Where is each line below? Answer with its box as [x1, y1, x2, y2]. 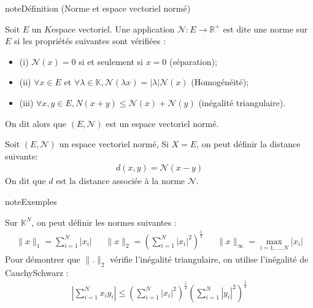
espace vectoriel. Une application [51, 22, 175, 35]
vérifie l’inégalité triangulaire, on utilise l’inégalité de [110, 252, 309, 265]
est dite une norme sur [223, 22, 308, 35]
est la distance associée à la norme [56, 174, 185, 187]
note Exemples [5, 194, 57, 207]
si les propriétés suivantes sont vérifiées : [14, 34, 166, 47]
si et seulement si [79, 55, 143, 67]
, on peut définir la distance [196, 137, 301, 150]
